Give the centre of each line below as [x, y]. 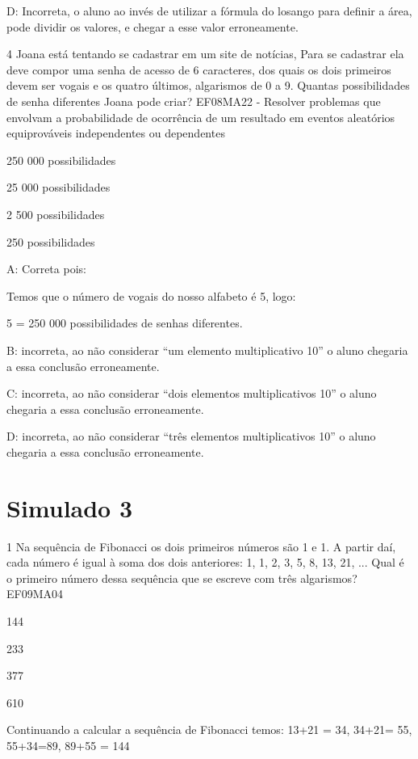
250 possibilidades [51, 241]
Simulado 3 [70, 507]
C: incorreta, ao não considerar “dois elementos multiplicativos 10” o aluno [192, 393]
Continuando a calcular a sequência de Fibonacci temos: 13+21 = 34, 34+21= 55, [209, 729]
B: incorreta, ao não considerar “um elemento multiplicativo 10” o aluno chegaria [207, 350]
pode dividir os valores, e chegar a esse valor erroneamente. [153, 26]
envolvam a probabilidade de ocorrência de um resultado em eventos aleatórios [201, 117]
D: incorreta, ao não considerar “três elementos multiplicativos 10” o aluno [191, 436]
